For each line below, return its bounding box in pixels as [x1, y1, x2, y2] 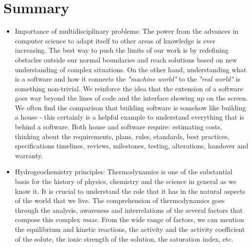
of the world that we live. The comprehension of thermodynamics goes [15, 195, 225, 206]
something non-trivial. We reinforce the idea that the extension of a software [15, 83, 243, 93]
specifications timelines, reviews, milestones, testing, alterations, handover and [15, 141, 249, 151]
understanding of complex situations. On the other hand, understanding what [15, 64, 247, 74]
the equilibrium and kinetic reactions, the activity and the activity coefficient [15, 224, 245, 234]
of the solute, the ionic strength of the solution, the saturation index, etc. [15, 233, 234, 244]
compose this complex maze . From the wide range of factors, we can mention [15, 214, 244, 225]
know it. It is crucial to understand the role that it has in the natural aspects [15, 185, 246, 196]
